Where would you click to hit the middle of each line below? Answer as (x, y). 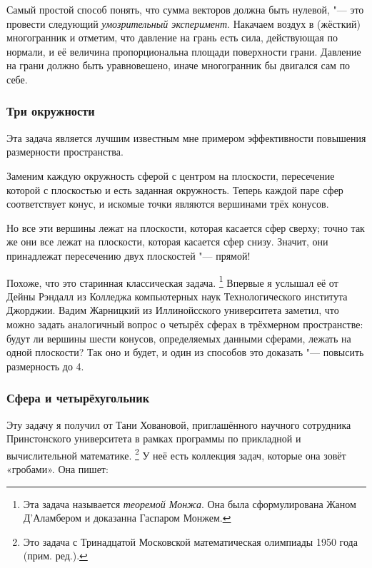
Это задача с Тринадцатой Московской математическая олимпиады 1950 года (190, 541)
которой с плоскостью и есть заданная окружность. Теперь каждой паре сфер (175, 189)
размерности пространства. (65, 152)
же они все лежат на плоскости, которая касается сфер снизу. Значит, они (167, 242)
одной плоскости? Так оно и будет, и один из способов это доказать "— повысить (185, 352)
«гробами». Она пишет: (57, 469)
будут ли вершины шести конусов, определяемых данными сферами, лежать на (179, 338)
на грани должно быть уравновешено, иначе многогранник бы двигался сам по (179, 65)
